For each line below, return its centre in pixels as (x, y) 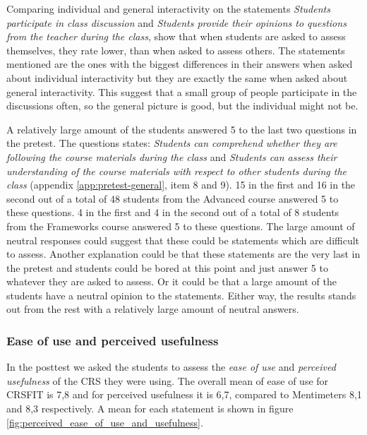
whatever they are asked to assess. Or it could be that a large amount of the (172, 281)
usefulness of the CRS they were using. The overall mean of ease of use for (168, 380)
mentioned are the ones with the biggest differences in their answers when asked (180, 64)
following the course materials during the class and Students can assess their (172, 156)
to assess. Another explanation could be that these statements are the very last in (183, 254)
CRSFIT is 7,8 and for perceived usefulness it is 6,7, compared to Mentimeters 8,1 (184, 394)
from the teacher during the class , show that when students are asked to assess (176, 36)
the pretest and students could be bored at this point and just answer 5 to (167, 267)
